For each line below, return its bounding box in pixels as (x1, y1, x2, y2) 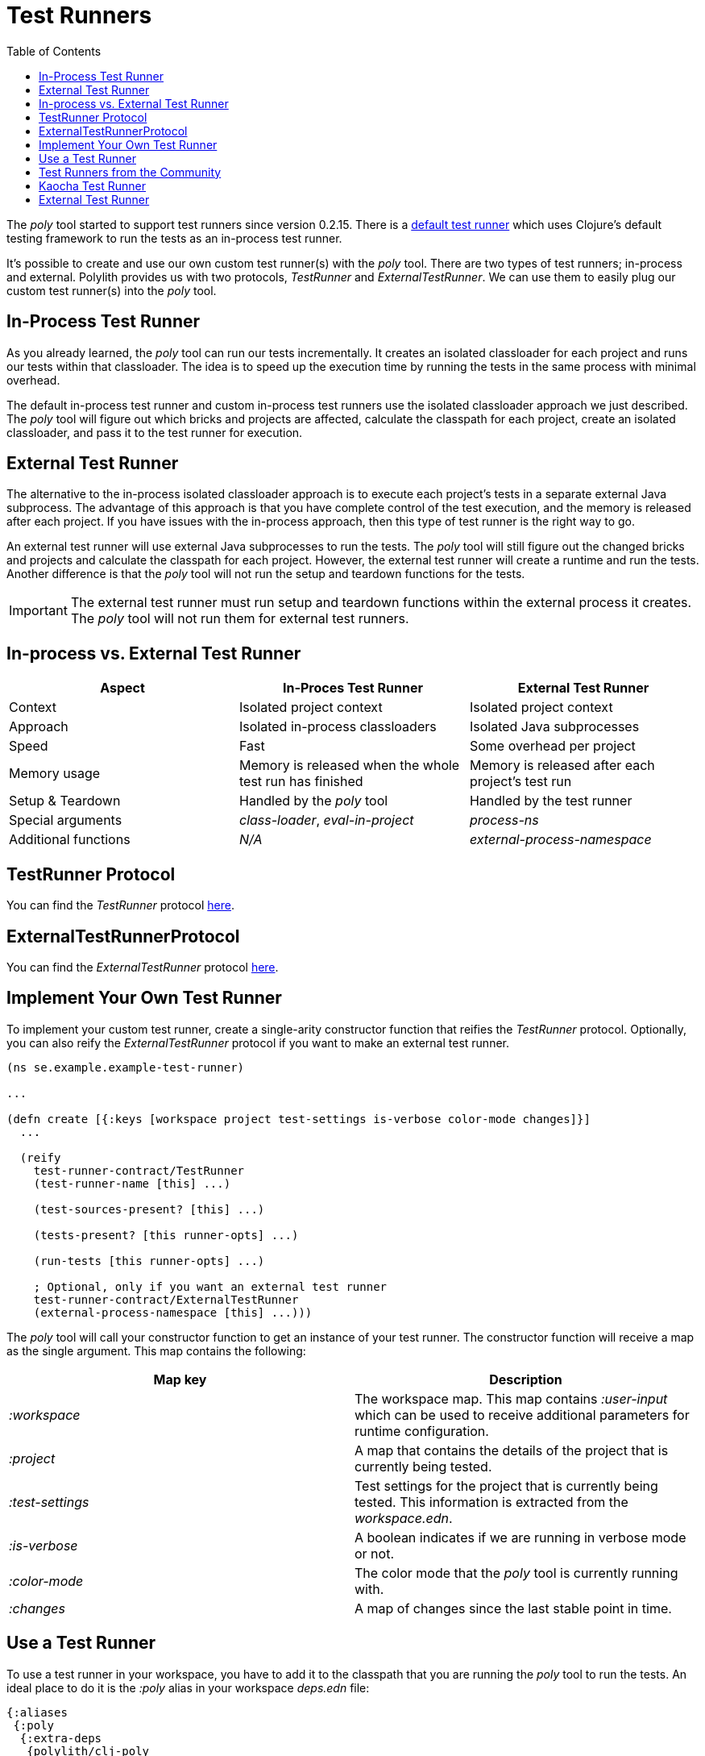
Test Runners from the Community (39, 164, 222, 179)
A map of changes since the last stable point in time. (355, 1600, 672, 1617)
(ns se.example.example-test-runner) (6, 1060, 245, 1074)
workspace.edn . (355, 1509, 453, 1526)
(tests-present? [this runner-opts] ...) (33, 1228, 299, 1242)
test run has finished (238, 773, 363, 790)
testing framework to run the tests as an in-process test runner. (6, 231, 342, 245)
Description (489, 1371, 562, 1388)
